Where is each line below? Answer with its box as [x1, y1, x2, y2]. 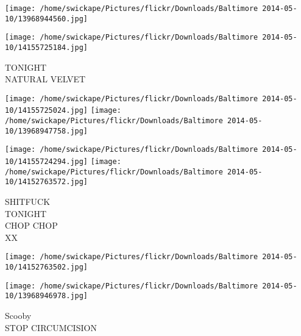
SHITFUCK [5, 195, 51, 208]
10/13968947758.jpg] [5, 126, 88, 135]
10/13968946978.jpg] [5, 291, 88, 301]
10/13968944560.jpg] [5, 14, 88, 23]
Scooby [5, 309, 32, 322]
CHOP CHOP [5, 219, 58, 232]
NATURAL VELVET [5, 73, 86, 85]
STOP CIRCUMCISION [5, 321, 97, 334]
